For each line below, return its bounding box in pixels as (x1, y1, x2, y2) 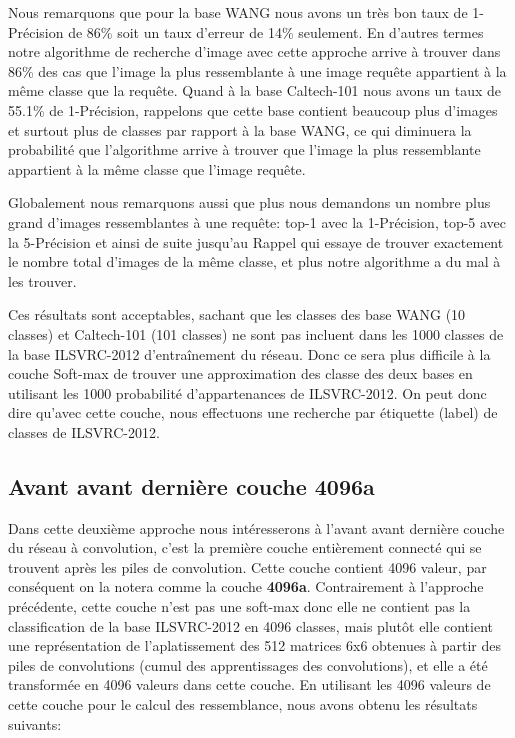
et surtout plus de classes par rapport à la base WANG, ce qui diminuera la (8, 119, 472, 140)
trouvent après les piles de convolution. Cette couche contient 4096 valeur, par (8, 556, 487, 577)
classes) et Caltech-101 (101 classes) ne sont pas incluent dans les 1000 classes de (8, 323, 504, 344)
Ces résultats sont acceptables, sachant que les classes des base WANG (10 (8, 304, 466, 325)
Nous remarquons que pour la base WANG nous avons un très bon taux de (8, 2, 468, 22)
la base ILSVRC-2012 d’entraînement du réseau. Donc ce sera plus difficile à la (8, 343, 491, 364)
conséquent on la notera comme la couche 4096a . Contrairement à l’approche (8, 576, 484, 597)
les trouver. (8, 270, 77, 291)
